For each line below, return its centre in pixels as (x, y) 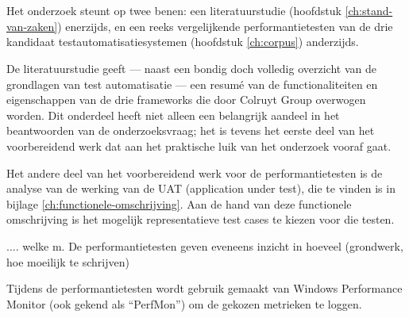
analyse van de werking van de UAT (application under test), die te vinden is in (201, 188)
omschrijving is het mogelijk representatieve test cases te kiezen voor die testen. (201, 219)
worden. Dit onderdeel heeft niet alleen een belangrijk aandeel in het (173, 115)
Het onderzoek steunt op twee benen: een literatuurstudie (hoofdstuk (174, 11)
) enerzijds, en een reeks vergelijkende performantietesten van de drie (225, 26)
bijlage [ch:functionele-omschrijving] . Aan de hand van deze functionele (179, 203)
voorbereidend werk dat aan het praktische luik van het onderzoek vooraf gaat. (199, 146)
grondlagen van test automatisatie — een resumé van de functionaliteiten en (192, 84)
